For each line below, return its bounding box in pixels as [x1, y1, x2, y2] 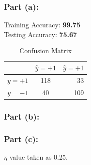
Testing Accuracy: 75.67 [4, 29, 77, 39]
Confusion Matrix [19, 45, 72, 56]
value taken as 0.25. [9, 151, 68, 162]
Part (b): [4, 110, 40, 122]
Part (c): [4, 132, 39, 144]
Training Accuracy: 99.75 [4, 20, 81, 30]
